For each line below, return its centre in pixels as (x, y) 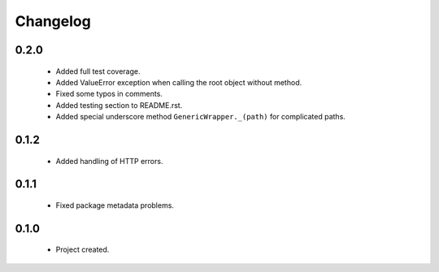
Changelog (53, 21)
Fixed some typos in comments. (109, 94)
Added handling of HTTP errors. (109, 161)
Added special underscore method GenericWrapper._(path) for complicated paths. (200, 117)
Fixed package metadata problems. (115, 205)
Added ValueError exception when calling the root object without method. (179, 82)
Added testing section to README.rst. (119, 105)
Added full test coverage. (98, 71)
